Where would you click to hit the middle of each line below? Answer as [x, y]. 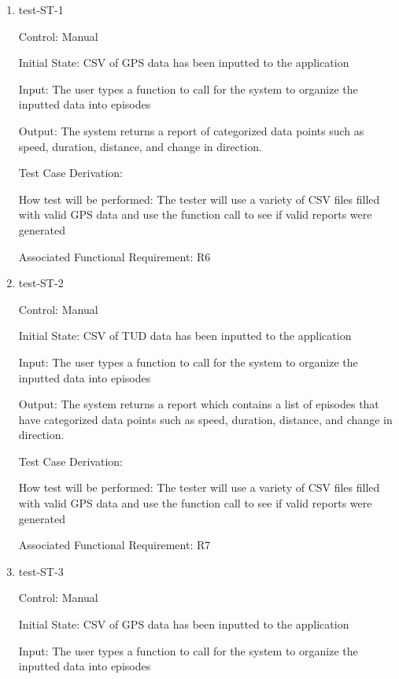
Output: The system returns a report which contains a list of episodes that [199, 404]
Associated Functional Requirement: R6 [115, 256]
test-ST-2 [41, 283]
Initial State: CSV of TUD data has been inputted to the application [185, 336]
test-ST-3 [41, 571]
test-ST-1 [41, 9]
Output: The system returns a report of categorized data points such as [191, 130]
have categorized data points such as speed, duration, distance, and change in [205, 419]
